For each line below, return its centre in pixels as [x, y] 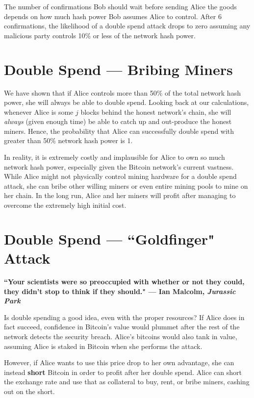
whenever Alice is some [39, 112]
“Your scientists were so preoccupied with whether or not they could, [124, 281]
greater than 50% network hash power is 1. [68, 140]
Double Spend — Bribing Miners [118, 69]
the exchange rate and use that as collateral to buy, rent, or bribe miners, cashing [127, 382]
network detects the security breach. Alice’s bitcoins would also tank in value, [121, 336]
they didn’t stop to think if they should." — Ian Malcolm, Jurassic [120, 291]
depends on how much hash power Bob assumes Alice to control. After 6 [113, 16]
